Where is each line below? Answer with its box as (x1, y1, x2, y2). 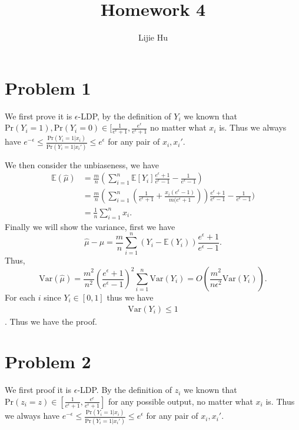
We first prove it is (5, 109, 72, 122)
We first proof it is (5, 384, 72, 396)
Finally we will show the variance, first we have (5, 220, 175, 232)
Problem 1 (5, 75, 91, 99)
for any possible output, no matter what (108, 395, 253, 407)
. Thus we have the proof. (5, 315, 97, 327)
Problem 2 (5, 349, 91, 374)
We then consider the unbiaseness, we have (5, 158, 160, 171)
